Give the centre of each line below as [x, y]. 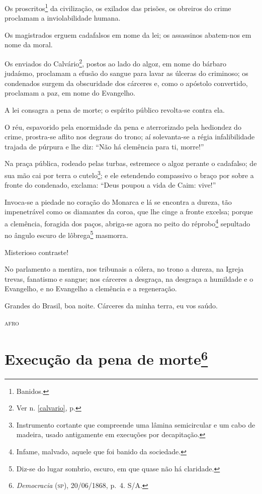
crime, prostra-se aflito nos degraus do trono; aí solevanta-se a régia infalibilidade [130, 137]
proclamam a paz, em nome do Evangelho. [70, 93]
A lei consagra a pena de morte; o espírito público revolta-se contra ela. [115, 110]
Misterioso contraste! [37, 252]
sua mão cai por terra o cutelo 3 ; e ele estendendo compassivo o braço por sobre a [129, 174]
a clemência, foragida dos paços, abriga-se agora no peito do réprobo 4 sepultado [127, 223]
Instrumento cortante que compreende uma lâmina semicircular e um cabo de [136, 424]
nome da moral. [29, 45]
